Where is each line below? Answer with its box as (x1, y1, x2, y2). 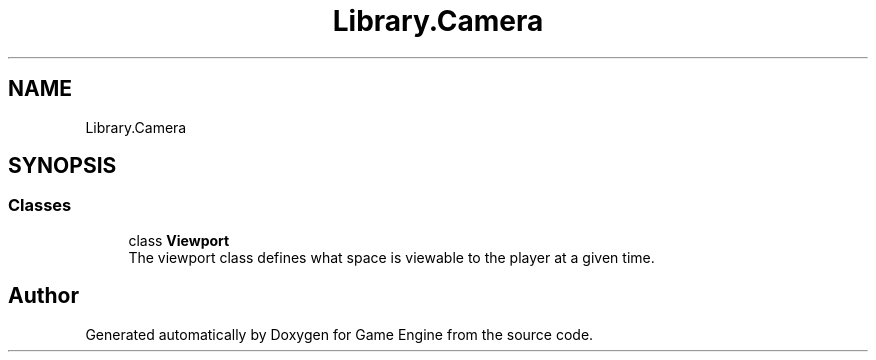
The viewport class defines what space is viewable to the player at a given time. (128, 248, 655, 266)
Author (8, 283, 79, 309)
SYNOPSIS (8, 153, 117, 179)
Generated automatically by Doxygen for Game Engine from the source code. (85, 325, 594, 343)
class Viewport (128, 231, 230, 249)
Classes (8, 195, 72, 216)
